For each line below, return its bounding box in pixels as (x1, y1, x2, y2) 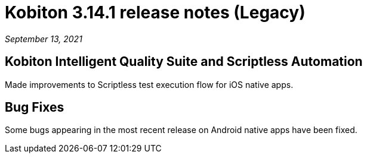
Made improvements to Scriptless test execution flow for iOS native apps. (5, 79, 294, 90)
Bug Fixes (5, 100, 64, 115)
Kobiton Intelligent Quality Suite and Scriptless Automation (5, 54, 363, 69)
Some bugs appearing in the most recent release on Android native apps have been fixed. (5, 125, 357, 135)
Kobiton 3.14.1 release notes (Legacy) (5, 2, 306, 23)
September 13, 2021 (5, 33, 82, 44)
